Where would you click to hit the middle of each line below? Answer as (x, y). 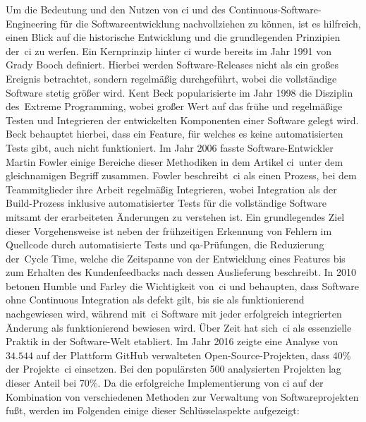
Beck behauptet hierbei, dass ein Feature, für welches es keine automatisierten (175, 134)
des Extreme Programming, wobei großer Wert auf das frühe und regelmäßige (174, 106)
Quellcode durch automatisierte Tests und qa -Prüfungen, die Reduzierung (165, 245)
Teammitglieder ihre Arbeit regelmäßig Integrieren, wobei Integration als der (171, 189)
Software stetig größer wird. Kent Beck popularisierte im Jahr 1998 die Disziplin (179, 92)
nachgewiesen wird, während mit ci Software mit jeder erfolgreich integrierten (174, 314)
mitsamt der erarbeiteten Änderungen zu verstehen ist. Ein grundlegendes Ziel (175, 216)
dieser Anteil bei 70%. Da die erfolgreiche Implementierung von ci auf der (165, 383)
